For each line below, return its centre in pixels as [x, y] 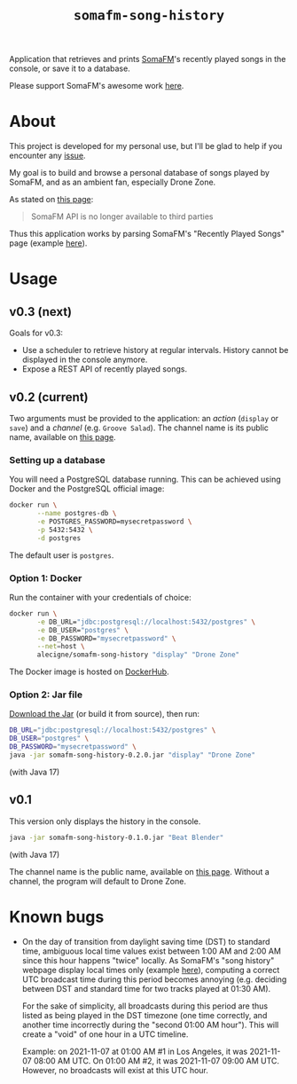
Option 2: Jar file [46, 695]
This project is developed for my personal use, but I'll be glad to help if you [146, 146]
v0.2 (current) [49, 397]
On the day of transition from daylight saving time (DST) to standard [146, 941]
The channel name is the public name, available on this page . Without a [140, 871]
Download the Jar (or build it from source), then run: [104, 714]
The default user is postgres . [62, 555]
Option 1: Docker [46, 577]
